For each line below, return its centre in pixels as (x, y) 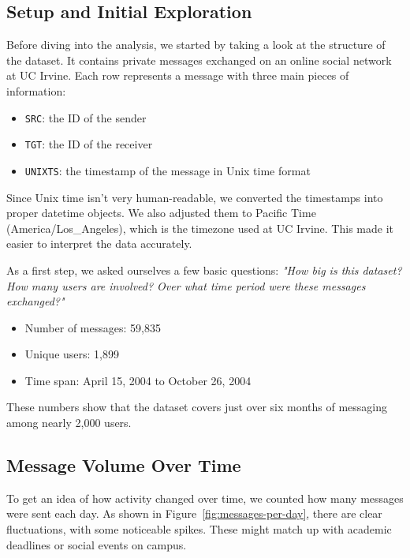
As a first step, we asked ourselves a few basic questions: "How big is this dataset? (204, 270)
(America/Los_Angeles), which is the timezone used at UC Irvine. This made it (200, 228)
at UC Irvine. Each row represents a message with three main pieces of (178, 75)
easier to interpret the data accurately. (99, 243)
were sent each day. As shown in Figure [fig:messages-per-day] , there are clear (194, 513)
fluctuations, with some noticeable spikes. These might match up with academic (199, 529)
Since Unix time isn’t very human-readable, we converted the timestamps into (195, 197)
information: (36, 90)
